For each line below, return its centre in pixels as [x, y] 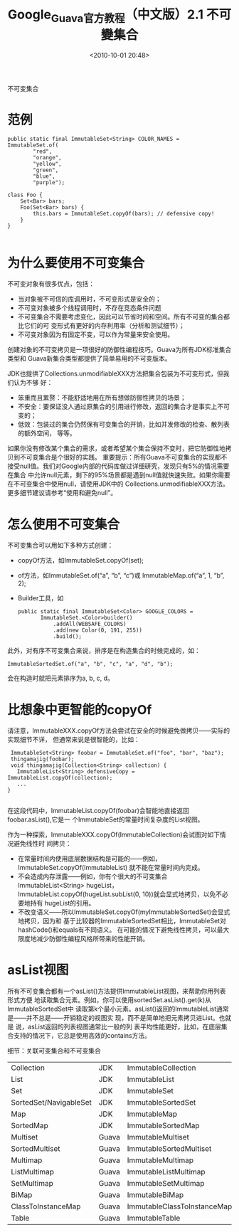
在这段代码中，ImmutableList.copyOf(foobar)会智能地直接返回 [99, 811]
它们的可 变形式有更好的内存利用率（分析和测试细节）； [104, 326]
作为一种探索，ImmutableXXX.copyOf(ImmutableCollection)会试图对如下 [114, 835]
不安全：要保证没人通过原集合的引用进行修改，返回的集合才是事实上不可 [123, 407]
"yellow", [47, 164]
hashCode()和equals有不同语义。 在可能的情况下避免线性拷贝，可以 [117, 930]
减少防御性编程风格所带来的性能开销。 [93, 939]
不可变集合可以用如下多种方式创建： [60, 546]
